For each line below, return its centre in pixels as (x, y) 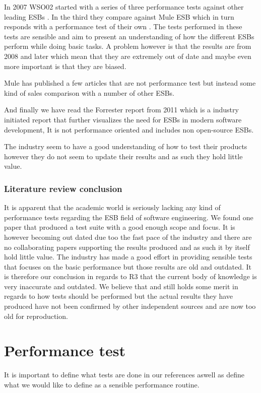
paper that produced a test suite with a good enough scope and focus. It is (120, 227)
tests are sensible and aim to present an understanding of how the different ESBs (129, 36)
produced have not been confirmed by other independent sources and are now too (130, 306)
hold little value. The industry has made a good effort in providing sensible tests (128, 257)
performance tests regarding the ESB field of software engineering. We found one (129, 217)
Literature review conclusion (63, 188)
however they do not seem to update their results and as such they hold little (123, 156)
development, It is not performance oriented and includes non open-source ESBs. (129, 129)
